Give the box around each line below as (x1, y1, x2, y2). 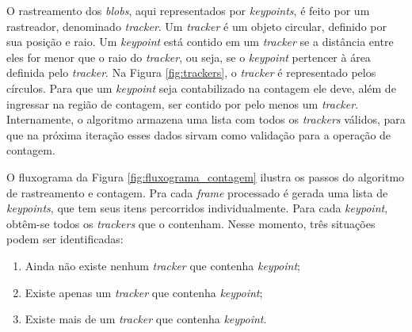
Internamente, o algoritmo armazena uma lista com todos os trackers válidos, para (6, 111, 406, 128)
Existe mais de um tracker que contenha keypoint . (25, 311, 267, 327)
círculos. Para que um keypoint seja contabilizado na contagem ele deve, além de (6, 79, 396, 96)
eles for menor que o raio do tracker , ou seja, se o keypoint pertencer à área (6, 48, 371, 65)
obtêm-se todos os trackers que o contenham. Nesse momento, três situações (6, 215, 376, 231)
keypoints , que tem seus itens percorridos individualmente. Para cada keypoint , (6, 200, 388, 216)
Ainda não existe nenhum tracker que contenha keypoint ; (25, 257, 300, 273)
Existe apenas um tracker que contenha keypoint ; (25, 284, 263, 300)
